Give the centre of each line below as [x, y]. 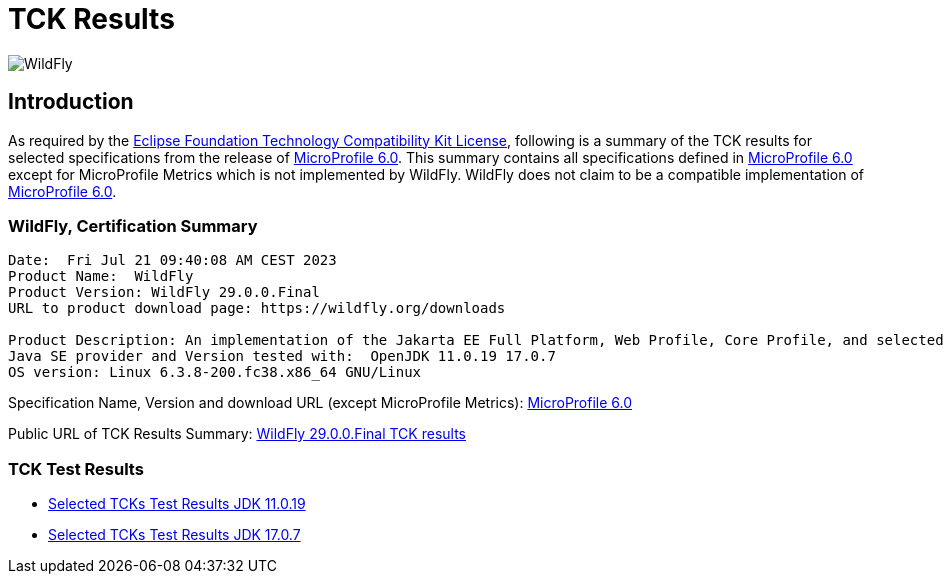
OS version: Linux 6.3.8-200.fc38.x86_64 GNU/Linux [215, 372]
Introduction [71, 102]
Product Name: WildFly [101, 276]
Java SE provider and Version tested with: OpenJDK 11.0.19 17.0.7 [282, 356]
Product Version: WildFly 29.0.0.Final [164, 292]
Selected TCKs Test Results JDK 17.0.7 [174, 535]
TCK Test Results [76, 468]
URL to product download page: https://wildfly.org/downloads [257, 308]
